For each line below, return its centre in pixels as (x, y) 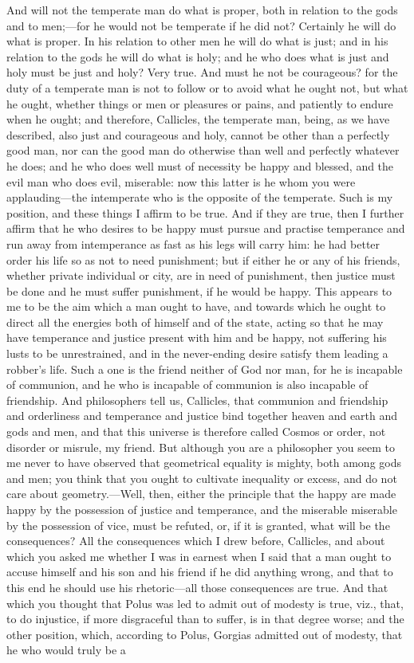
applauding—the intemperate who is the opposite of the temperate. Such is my (200, 197)
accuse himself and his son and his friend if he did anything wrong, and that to (200, 572)
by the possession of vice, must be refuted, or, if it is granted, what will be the (198, 525)
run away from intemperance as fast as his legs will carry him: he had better (193, 243)
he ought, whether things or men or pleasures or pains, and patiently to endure (200, 103)
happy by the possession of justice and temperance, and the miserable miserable (202, 509)
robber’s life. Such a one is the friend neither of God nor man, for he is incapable (205, 369)
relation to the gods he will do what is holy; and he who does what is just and (198, 56)
